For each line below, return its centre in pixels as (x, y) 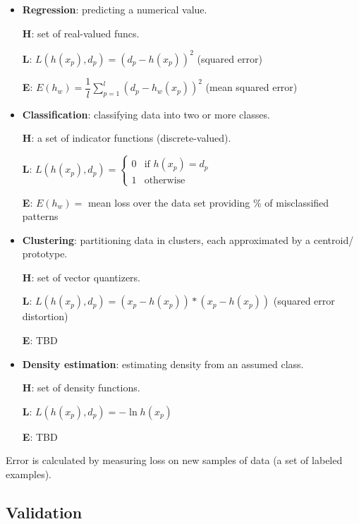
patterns (40, 216)
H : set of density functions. (81, 388)
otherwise (165, 181)
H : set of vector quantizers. (81, 277)
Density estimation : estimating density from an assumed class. (163, 364)
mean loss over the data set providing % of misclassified (208, 202)
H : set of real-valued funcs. (81, 33)
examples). (29, 474)
